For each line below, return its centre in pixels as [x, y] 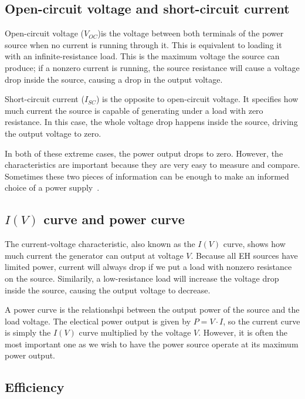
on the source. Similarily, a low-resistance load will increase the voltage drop [142, 278]
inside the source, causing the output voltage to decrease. [108, 290]
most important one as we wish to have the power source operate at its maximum [152, 344]
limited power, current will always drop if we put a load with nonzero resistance [148, 267]
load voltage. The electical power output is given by [98, 321]
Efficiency [35, 387]
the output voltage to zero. [53, 133]
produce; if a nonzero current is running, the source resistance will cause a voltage [152, 67]
